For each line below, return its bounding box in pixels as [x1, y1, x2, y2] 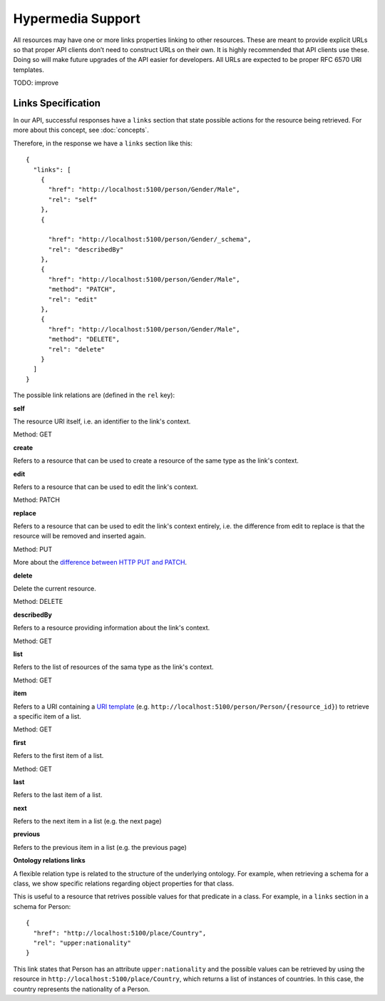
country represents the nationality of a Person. [13, 985, 150, 993]
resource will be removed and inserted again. [13, 532, 146, 540]
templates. [13, 65, 44, 74]
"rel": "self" [48, 195, 98, 203]
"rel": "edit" [48, 295, 98, 303]
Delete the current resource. [13, 585, 96, 593]
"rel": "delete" [48, 345, 106, 353]
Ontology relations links [13, 856, 86, 865]
